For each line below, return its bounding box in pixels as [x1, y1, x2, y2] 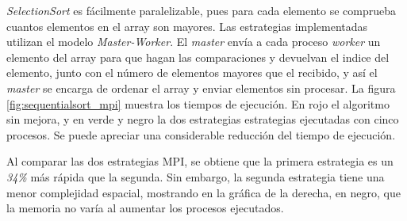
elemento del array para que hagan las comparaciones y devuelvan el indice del [6, 48, 390, 65]
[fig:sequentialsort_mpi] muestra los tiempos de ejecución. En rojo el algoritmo [6, 95, 390, 112]
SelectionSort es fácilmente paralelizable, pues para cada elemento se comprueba [6, 2, 396, 18]
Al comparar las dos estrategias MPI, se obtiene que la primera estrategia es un [6, 153, 394, 170]
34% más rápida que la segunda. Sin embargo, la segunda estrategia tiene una [6, 168, 385, 185]
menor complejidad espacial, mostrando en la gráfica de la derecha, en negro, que [6, 184, 401, 200]
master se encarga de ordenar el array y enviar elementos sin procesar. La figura [6, 79, 396, 96]
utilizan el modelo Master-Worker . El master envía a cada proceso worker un [6, 33, 381, 50]
